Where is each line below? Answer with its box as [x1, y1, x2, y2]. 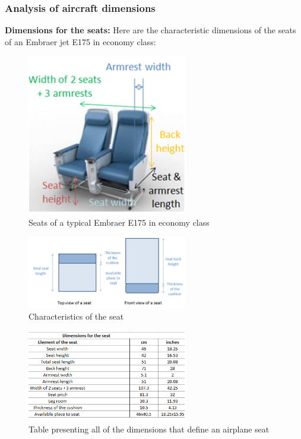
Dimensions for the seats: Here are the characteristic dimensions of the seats [5, 24, 296, 36]
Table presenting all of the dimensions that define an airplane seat [28, 423, 270, 435]
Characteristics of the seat [28, 309, 124, 322]
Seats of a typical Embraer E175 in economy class [28, 216, 210, 228]
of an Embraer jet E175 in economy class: [5, 35, 156, 48]
